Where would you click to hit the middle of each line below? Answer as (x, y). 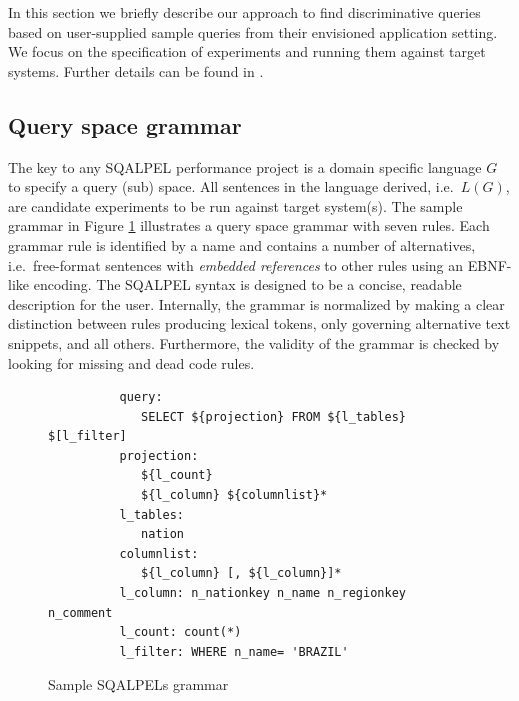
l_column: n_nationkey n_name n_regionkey (262, 593)
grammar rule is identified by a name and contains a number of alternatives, (242, 244)
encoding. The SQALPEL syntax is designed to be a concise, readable (247, 284)
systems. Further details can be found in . (136, 70)
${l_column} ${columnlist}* (234, 495)
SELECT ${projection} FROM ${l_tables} (273, 416)
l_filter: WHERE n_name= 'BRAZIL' (234, 651)
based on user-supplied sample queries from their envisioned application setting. (253, 31)
